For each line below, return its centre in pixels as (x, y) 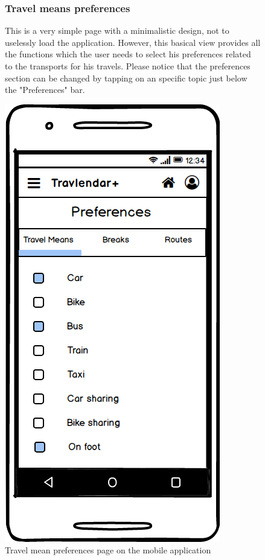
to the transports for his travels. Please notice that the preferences (128, 66)
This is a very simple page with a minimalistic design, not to (117, 30)
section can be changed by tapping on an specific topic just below (126, 78)
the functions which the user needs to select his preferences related (128, 54)
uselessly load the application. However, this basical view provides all (133, 42)
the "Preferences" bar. (45, 90)
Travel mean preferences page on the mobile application (108, 550)
